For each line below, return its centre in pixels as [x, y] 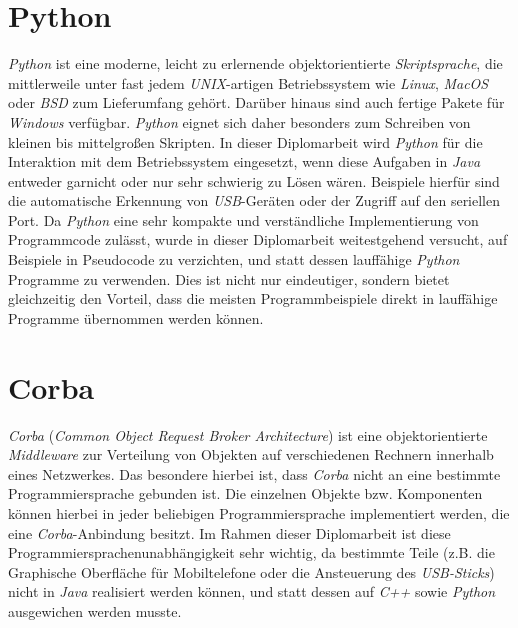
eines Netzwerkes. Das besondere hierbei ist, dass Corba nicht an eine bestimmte [254, 473]
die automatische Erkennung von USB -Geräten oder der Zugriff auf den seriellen [254, 200]
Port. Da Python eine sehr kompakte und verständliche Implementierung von [243, 219]
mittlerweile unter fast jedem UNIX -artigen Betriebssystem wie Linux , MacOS [248, 82]
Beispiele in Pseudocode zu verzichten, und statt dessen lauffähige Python [234, 259]
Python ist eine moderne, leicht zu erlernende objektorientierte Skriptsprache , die [255, 63]
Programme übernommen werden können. [136, 317]
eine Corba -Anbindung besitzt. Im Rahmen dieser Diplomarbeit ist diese [229, 532]
